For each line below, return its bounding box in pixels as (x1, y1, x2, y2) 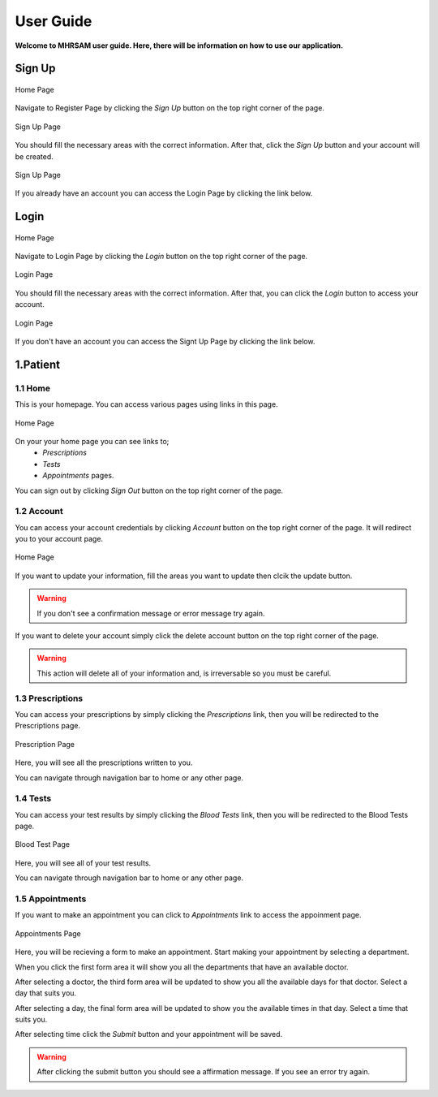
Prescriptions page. (15, 721, 81, 731)
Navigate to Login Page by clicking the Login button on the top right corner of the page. (15, 252, 308, 261)
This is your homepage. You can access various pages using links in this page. (15, 399, 279, 409)
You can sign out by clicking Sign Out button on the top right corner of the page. (15, 486, 284, 495)
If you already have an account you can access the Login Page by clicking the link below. (15, 188, 313, 198)
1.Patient (15, 357, 61, 371)
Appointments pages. (42, 471, 114, 481)
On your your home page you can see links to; (15, 436, 170, 446)
